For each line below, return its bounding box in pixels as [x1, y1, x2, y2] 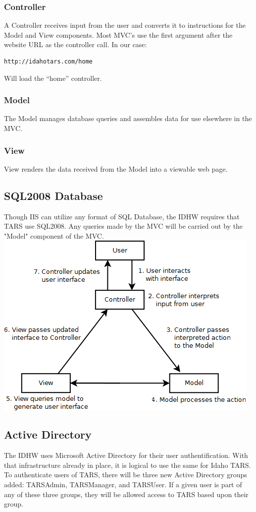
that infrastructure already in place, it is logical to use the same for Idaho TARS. [4, 459, 251, 470]
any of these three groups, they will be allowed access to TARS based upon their [4, 489, 249, 499]
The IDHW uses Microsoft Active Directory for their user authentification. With [4, 450, 248, 460]
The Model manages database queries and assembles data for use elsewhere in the [4, 113, 252, 124]
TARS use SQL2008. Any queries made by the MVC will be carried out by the [4, 221, 243, 231]
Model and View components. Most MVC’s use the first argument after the [4, 29, 233, 40]
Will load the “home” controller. [4, 72, 102, 83]
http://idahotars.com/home [4, 58, 93, 65]
